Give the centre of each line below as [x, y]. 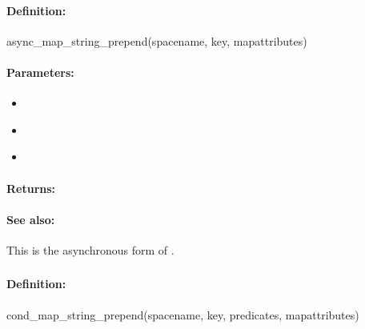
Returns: [31, 188]
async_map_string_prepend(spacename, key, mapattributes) [157, 40]
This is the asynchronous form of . [90, 249]
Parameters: [40, 72]
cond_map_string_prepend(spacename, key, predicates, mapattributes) [183, 314]
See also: [31, 219]
